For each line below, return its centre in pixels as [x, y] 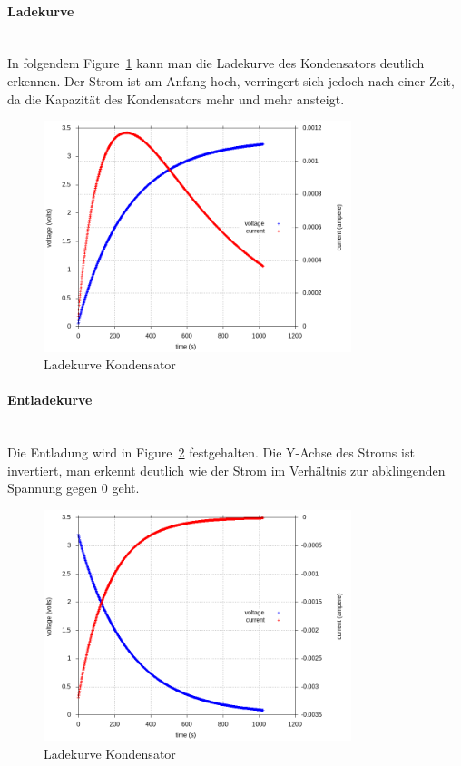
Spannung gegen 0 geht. [74, 488]
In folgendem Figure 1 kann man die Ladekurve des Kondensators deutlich [216, 63]
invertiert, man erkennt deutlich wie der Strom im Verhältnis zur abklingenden [226, 470]
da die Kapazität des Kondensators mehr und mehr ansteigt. [176, 98]
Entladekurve [50, 400]
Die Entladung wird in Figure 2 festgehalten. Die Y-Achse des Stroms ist [211, 452]
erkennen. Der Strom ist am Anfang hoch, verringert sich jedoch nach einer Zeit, [231, 80]
